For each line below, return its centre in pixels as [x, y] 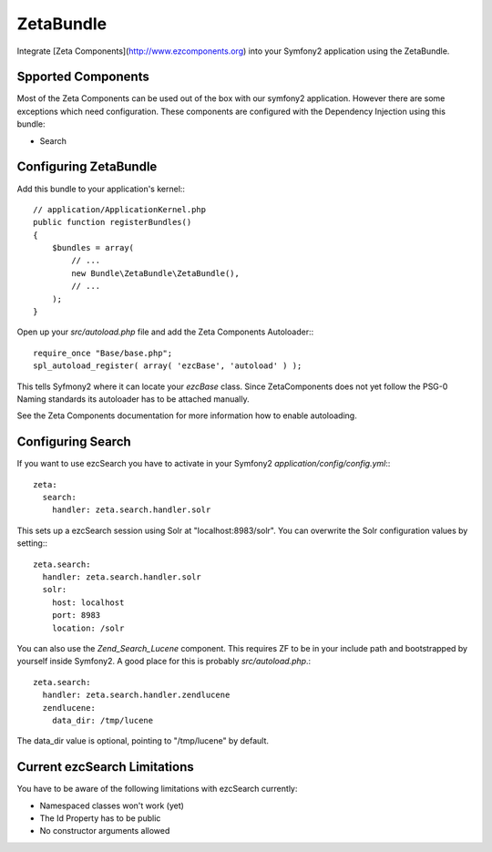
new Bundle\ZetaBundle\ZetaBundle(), [156, 273]
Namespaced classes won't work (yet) [112, 806]
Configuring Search [74, 442]
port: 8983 [76, 616]
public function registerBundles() [113, 222]
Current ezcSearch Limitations [106, 767]
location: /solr [88, 628]
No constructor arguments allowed [105, 831]
